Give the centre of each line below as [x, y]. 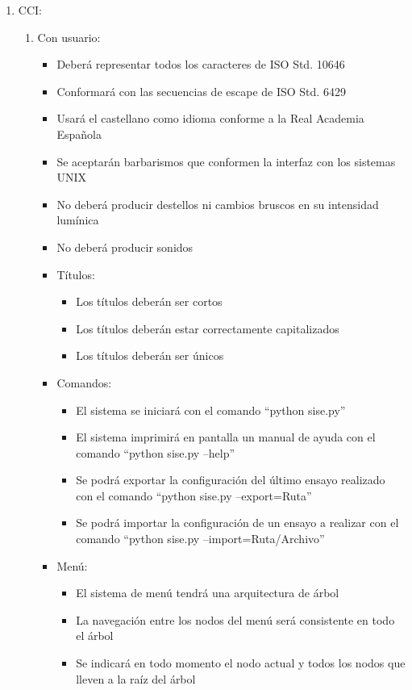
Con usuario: [69, 37]
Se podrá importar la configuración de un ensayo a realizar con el [237, 523]
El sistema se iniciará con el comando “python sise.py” [211, 410]
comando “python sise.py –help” [156, 452]
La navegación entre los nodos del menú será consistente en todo [235, 619]
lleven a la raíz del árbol [136, 678]
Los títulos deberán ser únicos [150, 355]
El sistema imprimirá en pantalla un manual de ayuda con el [226, 437]
